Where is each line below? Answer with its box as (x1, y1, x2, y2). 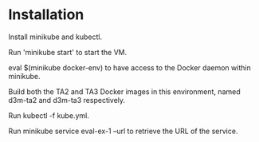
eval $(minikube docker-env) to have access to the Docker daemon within (8, 62, 251, 73)
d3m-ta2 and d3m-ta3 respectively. (8, 95, 126, 105)
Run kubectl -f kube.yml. (8, 110, 89, 120)
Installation (8, 6, 84, 24)
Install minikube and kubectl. (8, 32, 102, 41)
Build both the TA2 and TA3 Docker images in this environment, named (8, 86, 241, 97)
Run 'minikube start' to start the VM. (8, 47, 128, 57)
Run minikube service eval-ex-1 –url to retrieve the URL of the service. (8, 126, 238, 136)
